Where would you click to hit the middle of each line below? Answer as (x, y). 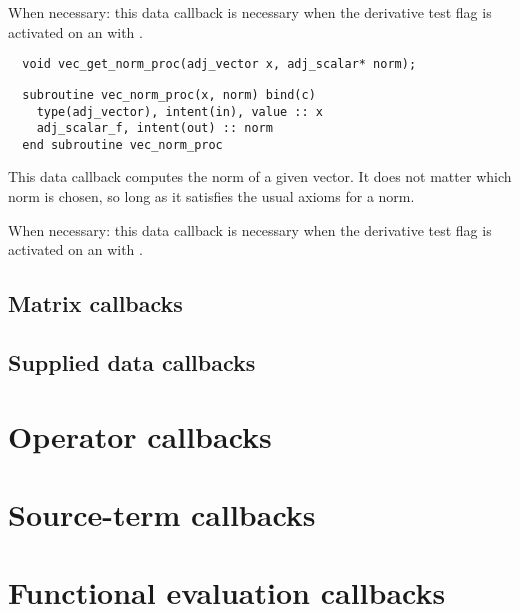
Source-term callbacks (162, 513)
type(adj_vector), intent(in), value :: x (179, 111)
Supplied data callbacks (132, 362)
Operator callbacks (140, 435)
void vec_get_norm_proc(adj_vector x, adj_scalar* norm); (219, 64)
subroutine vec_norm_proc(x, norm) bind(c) (169, 94)
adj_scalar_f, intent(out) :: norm (154, 128)
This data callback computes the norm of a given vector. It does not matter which (260, 176)
